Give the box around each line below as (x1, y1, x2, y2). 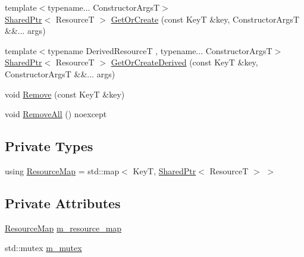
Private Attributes (5, 193, 121, 212)
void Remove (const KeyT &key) (5, 87, 125, 100)
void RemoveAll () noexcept (5, 108, 107, 120)
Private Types (5, 137, 93, 155)
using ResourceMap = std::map (5, 164, 120, 177)
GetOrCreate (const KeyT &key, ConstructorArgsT (111, 12, 299, 25)
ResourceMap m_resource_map (5, 221, 122, 234)
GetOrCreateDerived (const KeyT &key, (111, 56, 258, 68)
